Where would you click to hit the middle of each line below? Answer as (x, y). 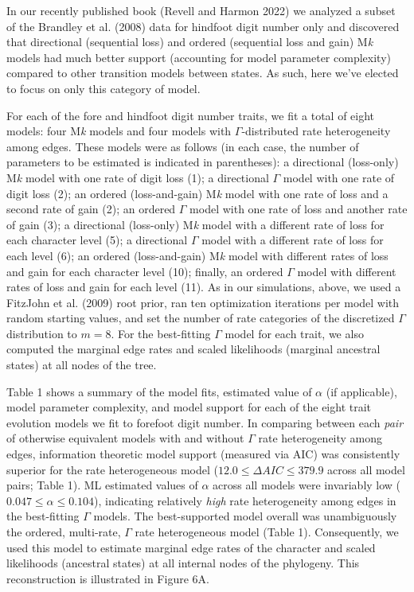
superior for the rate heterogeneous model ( (112, 469)
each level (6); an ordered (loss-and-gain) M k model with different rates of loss (197, 255)
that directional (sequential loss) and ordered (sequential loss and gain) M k (190, 42)
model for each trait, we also (294, 333)
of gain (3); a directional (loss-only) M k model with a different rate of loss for (195, 224)
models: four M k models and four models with (119, 131)
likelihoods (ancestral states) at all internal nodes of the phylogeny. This (183, 563)
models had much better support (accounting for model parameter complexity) (199, 57)
